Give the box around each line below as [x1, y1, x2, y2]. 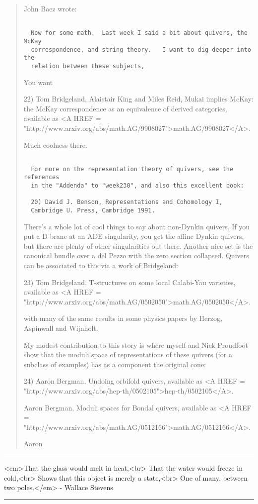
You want [23, 77, 53, 87]
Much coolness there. [23, 139, 87, 150]
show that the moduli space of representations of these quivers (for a [23, 349, 233, 360]
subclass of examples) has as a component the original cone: [23, 359, 206, 369]
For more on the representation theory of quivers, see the [31, 165, 234, 173]
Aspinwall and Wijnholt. [23, 323, 98, 333]
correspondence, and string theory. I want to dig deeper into [31, 46, 251, 53]
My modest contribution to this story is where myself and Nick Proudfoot [23, 339, 249, 350]
